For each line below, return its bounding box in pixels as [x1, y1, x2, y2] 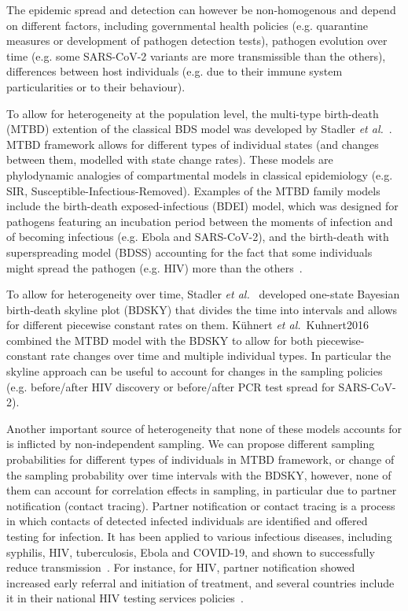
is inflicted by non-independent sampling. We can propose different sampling [6, 435, 375, 452]
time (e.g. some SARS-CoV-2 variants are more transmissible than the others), [6, 47, 386, 64]
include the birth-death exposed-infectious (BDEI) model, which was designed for [6, 198, 399, 214]
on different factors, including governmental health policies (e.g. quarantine [6, 17, 369, 33]
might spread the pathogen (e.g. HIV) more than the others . [6, 259, 303, 276]
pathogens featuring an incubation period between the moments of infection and [6, 213, 393, 229]
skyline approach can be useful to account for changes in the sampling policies [6, 363, 383, 380]
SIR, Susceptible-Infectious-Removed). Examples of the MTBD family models [6, 182, 380, 198]
